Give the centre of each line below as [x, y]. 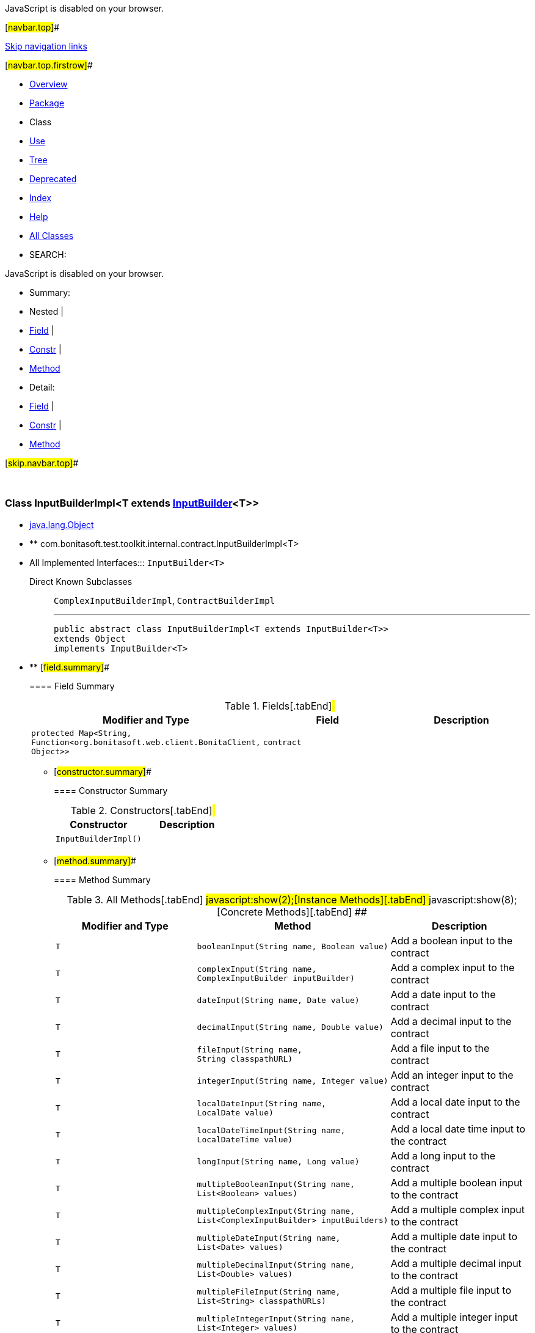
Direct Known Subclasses [81, 581]
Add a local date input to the [455, 1102]
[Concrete [240, 912]
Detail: [42, 387]
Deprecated [53, 179]
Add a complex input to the [453, 967]
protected [53, 733]
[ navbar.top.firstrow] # [49, 65]
